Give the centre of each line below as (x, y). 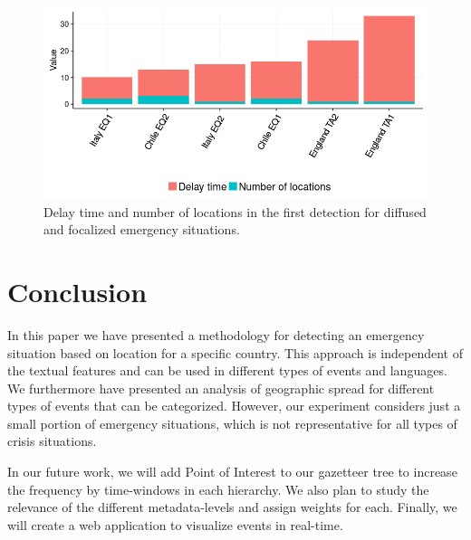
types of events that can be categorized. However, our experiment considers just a (234, 406)
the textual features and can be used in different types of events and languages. (227, 370)
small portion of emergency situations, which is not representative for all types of (232, 423)
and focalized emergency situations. (142, 229)
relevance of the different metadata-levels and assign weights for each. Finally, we (232, 507)
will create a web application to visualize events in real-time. (175, 524)
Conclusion (77, 291)
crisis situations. (52, 441)
